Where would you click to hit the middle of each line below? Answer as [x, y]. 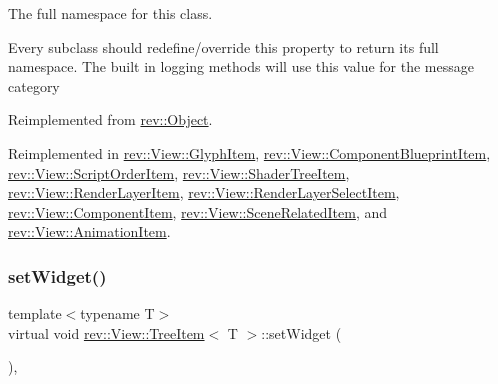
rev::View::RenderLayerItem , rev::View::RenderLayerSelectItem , [204, 192]
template [35, 313]
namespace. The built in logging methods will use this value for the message [241, 66]
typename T [117, 313]
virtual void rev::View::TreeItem [106, 332]
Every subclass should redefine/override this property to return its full [223, 46]
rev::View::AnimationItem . [89, 231]
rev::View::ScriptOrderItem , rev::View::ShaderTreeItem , [179, 172]
